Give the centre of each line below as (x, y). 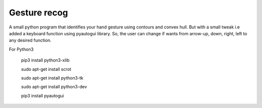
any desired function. (30, 40)
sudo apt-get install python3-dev (54, 87)
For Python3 (21, 49)
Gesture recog (38, 13)
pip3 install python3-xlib (45, 60)
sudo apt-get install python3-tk (52, 78)
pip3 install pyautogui (42, 95)
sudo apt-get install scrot (46, 69)
